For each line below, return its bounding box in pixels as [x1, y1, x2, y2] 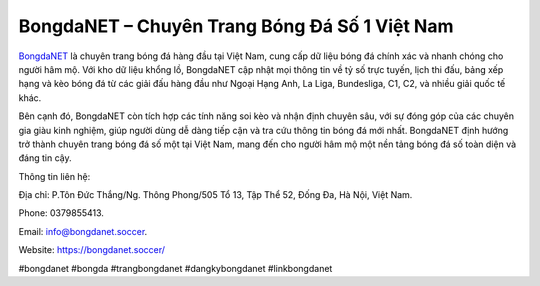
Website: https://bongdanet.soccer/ [18, 244, 165, 256]
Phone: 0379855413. [18, 207, 105, 219]
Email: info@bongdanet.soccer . [18, 225, 148, 237]
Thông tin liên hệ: [18, 170, 91, 182]
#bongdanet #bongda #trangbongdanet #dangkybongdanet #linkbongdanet [18, 262, 333, 274]
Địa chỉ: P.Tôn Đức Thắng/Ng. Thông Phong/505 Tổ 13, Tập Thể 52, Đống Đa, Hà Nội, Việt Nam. [18, 189, 413, 201]
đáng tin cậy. [18, 152, 72, 164]
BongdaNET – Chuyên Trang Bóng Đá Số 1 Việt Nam [18, 15, 454, 37]
